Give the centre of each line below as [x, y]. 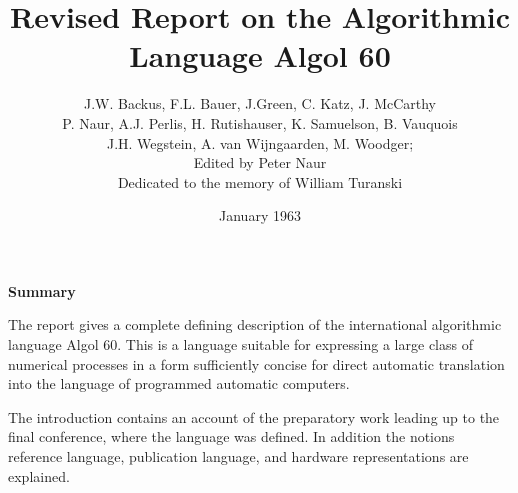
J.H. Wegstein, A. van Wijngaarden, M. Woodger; [260, 142]
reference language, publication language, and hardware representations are [238, 456]
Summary [42, 290]
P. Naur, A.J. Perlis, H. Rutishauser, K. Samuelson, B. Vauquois [260, 122]
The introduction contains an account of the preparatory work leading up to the [254, 416]
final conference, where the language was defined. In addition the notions [231, 436]
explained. [39, 475]
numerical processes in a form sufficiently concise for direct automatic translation [256, 363]
